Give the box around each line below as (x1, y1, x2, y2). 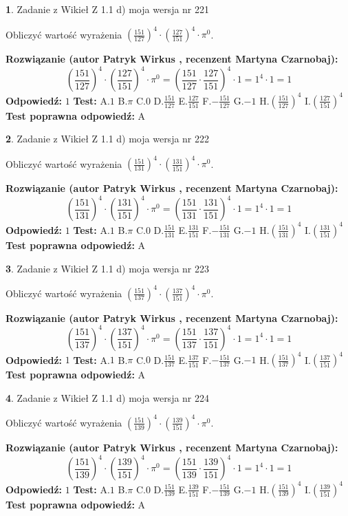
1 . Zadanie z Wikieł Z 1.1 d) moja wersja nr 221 (6, 2, 210, 16)
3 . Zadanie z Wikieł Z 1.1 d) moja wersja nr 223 (6, 261, 210, 275)
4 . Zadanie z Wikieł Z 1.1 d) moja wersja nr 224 (6, 390, 210, 405)
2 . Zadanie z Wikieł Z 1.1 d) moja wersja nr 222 (6, 131, 210, 146)
